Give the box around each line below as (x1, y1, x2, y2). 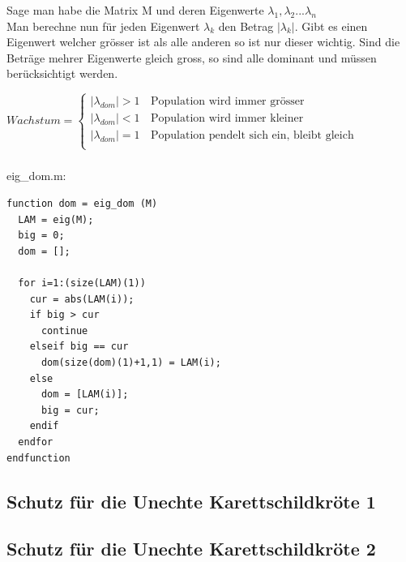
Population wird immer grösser (150, 96, 305, 108)
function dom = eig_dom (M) (6, 198, 158, 210)
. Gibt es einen (294, 17, 368, 34)
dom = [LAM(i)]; (41, 388, 129, 401)
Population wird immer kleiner (150, 113, 304, 125)
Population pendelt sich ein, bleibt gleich (150, 130, 354, 142)
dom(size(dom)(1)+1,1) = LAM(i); (41, 356, 221, 368)
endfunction (6, 452, 71, 464)
